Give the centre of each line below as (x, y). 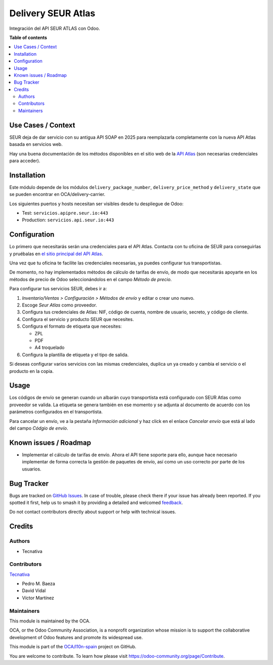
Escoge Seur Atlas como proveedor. (59, 305)
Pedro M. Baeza (39, 584)
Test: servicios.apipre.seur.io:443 (65, 213)
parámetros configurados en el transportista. (56, 412)
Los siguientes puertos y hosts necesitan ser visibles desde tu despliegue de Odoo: (97, 204)
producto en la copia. (32, 371)
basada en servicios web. (36, 144)
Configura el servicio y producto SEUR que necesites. (78, 319)
